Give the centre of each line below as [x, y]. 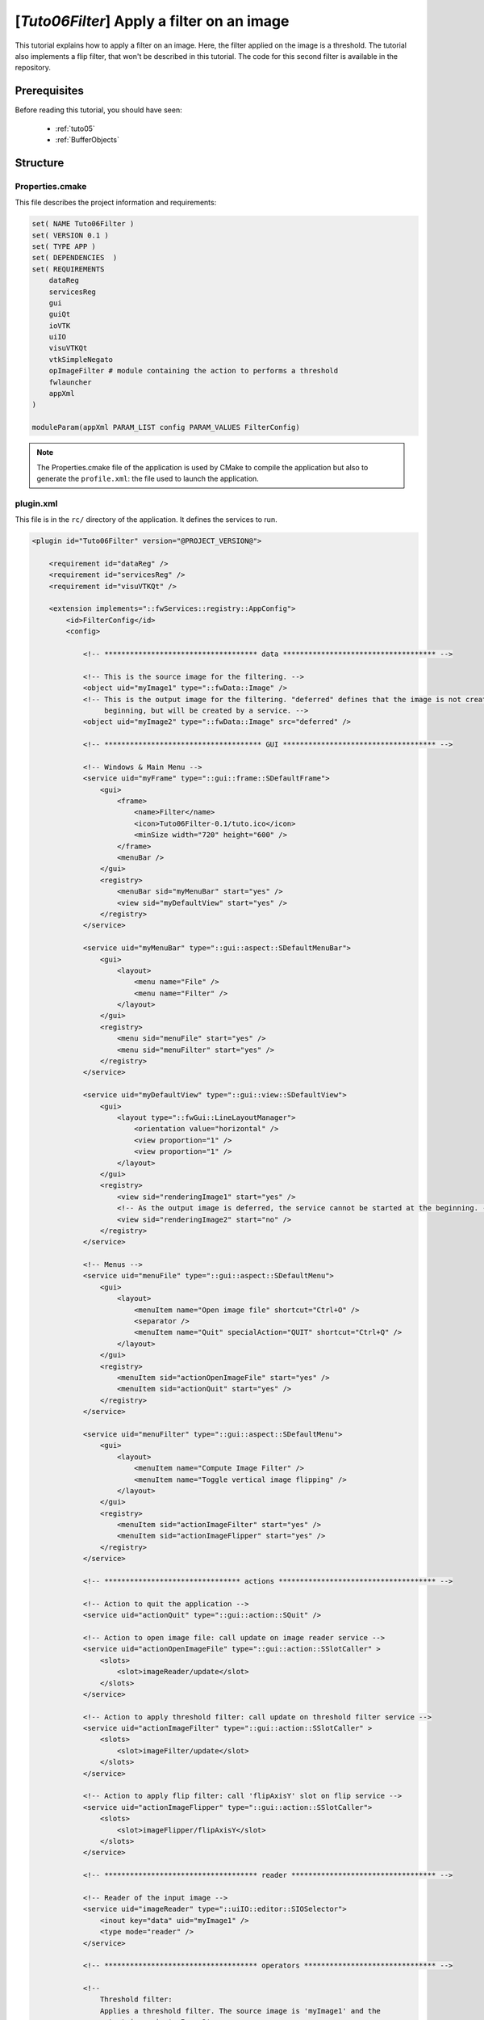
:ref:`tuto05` [75, 128]
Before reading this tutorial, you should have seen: [98, 110]
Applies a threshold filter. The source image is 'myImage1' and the [240, 2011]
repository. [33, 68]
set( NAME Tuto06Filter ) [83, 224]
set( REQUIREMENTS [68, 269]
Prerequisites [49, 91]
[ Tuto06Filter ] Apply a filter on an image [152, 21]
